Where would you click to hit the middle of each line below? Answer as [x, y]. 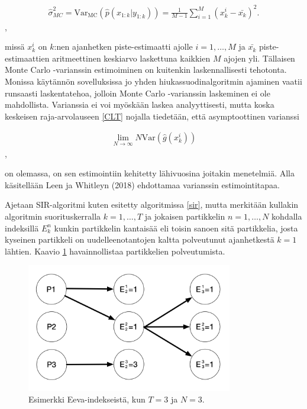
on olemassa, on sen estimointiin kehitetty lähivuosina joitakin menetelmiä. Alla [150, 173]
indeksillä [22, 228]
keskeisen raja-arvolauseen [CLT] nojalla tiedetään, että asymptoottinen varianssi [152, 116]
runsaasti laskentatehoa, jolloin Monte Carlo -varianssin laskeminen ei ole [138, 93]
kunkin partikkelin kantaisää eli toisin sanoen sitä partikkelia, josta [176, 228]
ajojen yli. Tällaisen [259, 58]
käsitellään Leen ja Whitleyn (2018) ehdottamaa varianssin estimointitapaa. [142, 184]
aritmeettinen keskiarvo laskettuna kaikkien [131, 58]
